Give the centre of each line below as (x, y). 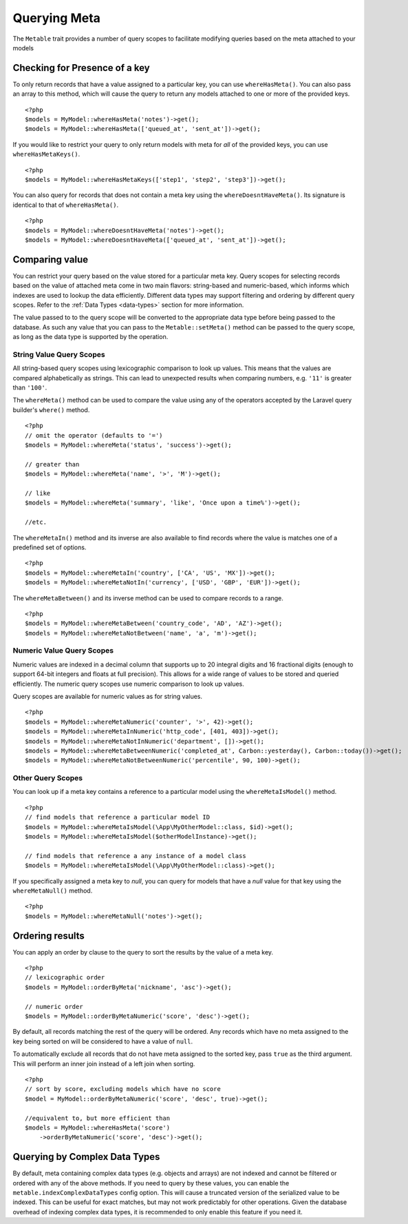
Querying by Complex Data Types (86, 1157)
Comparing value (51, 259)
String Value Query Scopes (59, 354)
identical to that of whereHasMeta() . (66, 205)
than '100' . (30, 388)
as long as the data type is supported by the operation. (90, 337)
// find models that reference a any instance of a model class (136, 856)
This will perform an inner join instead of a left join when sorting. (104, 1063)
